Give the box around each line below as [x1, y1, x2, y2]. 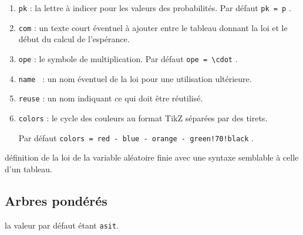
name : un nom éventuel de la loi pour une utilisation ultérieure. [18, 72, 252, 84]
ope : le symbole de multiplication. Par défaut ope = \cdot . [18, 52, 238, 64]
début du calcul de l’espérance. [18, 33, 130, 45]
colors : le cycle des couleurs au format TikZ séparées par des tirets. [18, 111, 268, 124]
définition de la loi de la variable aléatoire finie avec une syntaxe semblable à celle [5, 151, 299, 164]
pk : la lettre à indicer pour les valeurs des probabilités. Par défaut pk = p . [18, 2, 291, 13]
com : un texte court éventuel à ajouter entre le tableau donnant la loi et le [18, 21, 288, 33]
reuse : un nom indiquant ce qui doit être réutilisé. [18, 92, 203, 104]
